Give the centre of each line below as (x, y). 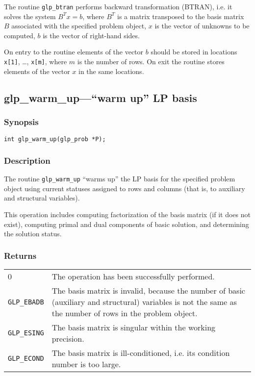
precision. (68, 338)
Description (27, 160)
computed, (20, 35)
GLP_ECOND (26, 358)
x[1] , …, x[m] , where (36, 62)
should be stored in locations (194, 52)
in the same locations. (111, 71)
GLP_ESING (26, 333)
